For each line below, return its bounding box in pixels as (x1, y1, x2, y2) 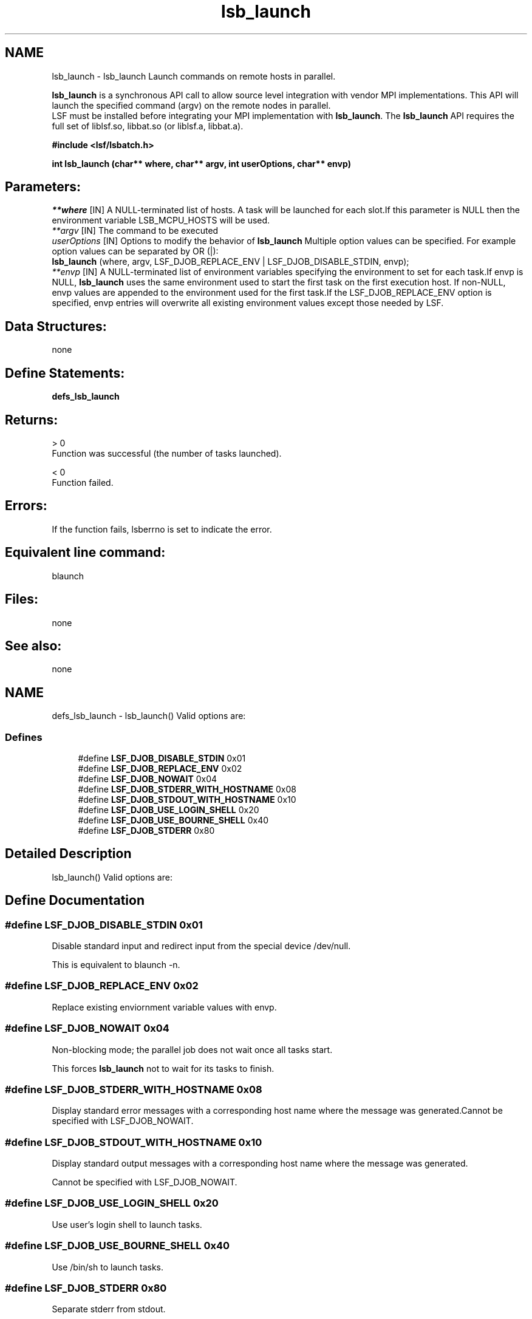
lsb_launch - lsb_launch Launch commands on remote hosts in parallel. (52, 70, 336, 81)
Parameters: (5, 179, 81, 195)
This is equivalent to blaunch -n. (52, 959, 180, 970)
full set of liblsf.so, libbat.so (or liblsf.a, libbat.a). (52, 120, 244, 131)
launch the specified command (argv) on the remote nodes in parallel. (52, 100, 331, 111)
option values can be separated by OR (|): (52, 246, 219, 257)
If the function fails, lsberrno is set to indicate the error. (52, 523, 272, 534)
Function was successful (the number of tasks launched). (52, 448, 282, 458)
